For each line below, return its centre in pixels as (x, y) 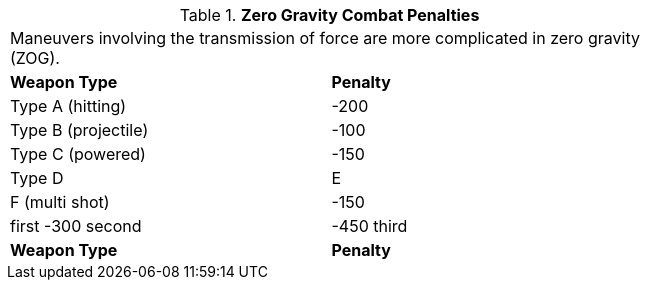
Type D (37, 178)
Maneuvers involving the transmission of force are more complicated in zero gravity (325, 38)
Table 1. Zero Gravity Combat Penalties (329, 15)
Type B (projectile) (79, 130)
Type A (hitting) (68, 106)
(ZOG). (35, 58)
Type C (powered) (78, 154)
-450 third (369, 226)
